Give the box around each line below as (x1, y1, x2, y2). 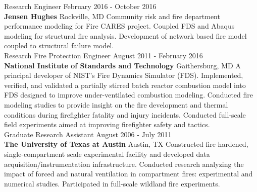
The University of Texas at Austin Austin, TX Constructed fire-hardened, (4, 139, 248, 149)
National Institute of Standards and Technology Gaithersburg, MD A (4, 60, 241, 70)
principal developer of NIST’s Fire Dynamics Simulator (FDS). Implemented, (4, 70, 243, 80)
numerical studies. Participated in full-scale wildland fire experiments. (4, 178, 220, 188)
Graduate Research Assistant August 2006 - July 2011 (4, 129, 172, 139)
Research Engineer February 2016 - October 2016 (4, 1, 157, 11)
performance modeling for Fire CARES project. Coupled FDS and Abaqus (4, 21, 235, 31)
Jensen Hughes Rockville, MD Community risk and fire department (4, 11, 220, 21)
